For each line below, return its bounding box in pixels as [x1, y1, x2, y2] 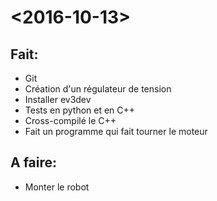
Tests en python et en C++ [24, 104, 136, 116]
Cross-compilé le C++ [24, 115, 117, 126]
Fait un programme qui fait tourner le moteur [24, 126, 208, 137]
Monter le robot [24, 181, 90, 193]
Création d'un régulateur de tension [24, 83, 172, 95]
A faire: [10, 154, 58, 171]
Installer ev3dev [24, 94, 92, 105]
